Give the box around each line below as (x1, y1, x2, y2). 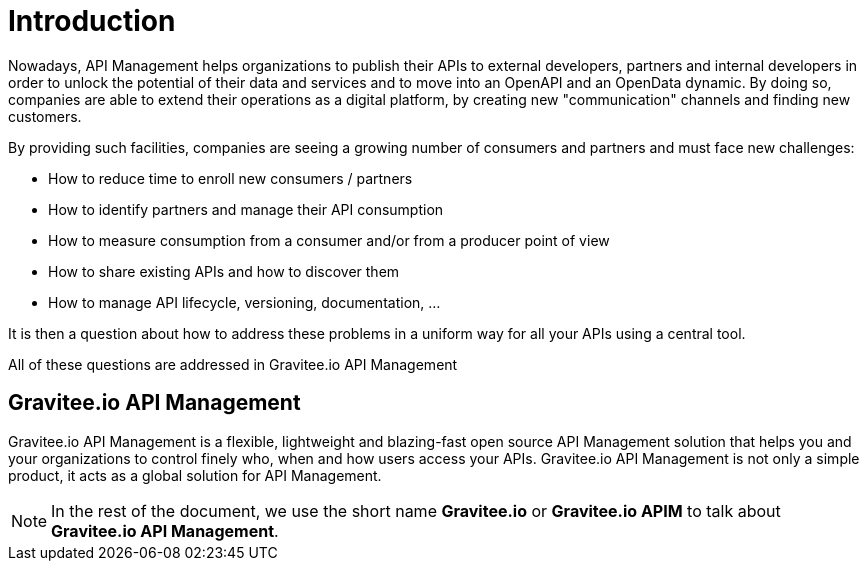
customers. (8, 107, 82, 125)
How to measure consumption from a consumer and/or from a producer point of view (48, 231, 610, 249)
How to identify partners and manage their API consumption (48, 200, 444, 218)
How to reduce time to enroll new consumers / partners (48, 169, 413, 187)
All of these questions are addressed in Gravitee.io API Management (8, 355, 458, 373)
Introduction (8, 4, 176, 38)
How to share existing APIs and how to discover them (48, 262, 400, 280)
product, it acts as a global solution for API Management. (8, 466, 382, 484)
